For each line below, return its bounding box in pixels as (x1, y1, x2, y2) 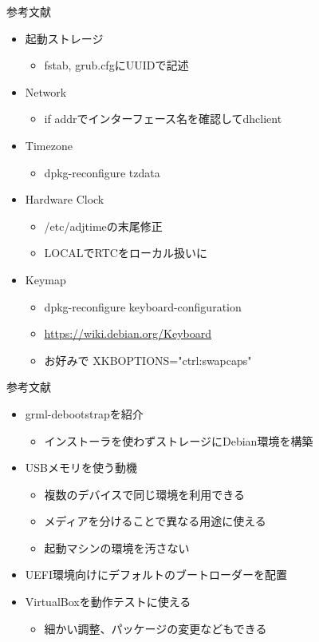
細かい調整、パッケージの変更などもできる (44, 620, 267, 636)
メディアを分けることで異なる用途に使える (44, 513, 266, 529)
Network (25, 83, 67, 100)
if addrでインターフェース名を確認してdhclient (44, 110, 282, 127)
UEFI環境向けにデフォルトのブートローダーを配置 (25, 566, 288, 583)
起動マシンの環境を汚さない (44, 539, 190, 556)
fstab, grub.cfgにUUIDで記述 (44, 57, 189, 73)
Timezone (25, 137, 73, 153)
